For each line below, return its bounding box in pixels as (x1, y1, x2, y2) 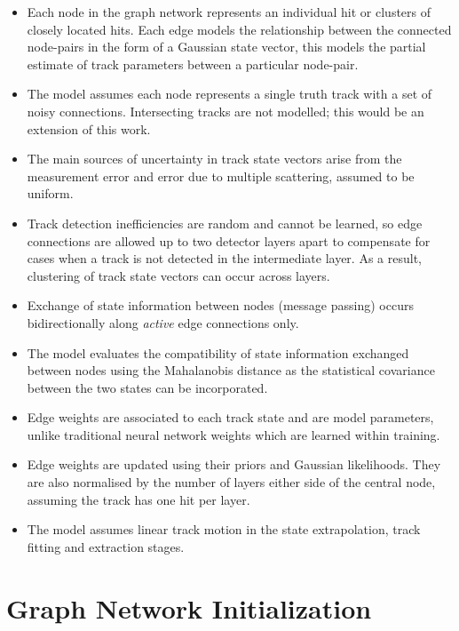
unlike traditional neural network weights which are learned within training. (27, 425, 440, 443)
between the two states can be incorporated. (27, 378, 268, 396)
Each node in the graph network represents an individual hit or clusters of (27, 3, 431, 20)
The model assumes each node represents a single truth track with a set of (27, 84, 432, 103)
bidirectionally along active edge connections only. (27, 313, 299, 331)
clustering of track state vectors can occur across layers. (27, 266, 330, 284)
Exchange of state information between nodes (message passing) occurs (27, 296, 414, 315)
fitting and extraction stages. (27, 537, 185, 555)
